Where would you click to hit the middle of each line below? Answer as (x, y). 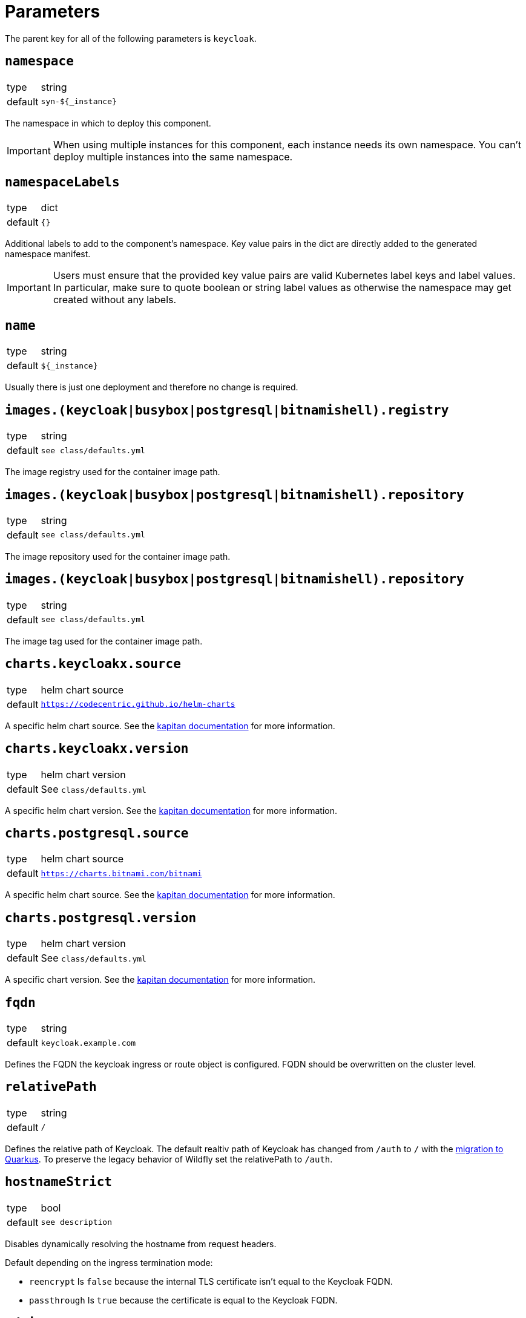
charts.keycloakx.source (93, 664)
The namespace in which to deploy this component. (108, 123)
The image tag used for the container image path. (104, 641)
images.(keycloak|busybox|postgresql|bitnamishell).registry (227, 410)
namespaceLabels (62, 182)
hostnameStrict (59, 1182)
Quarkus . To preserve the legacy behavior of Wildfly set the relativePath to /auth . (169, 1159)
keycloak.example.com (88, 1043)
